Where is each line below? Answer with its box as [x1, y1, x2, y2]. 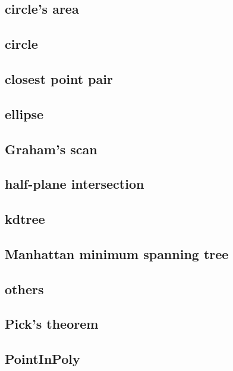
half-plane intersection [5, 174, 144, 193]
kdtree [5, 210, 45, 228]
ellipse [5, 104, 44, 123]
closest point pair [5, 69, 113, 88]
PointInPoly [5, 350, 80, 368]
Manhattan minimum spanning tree [5, 244, 229, 263]
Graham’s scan [5, 139, 97, 158]
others [5, 279, 44, 298]
